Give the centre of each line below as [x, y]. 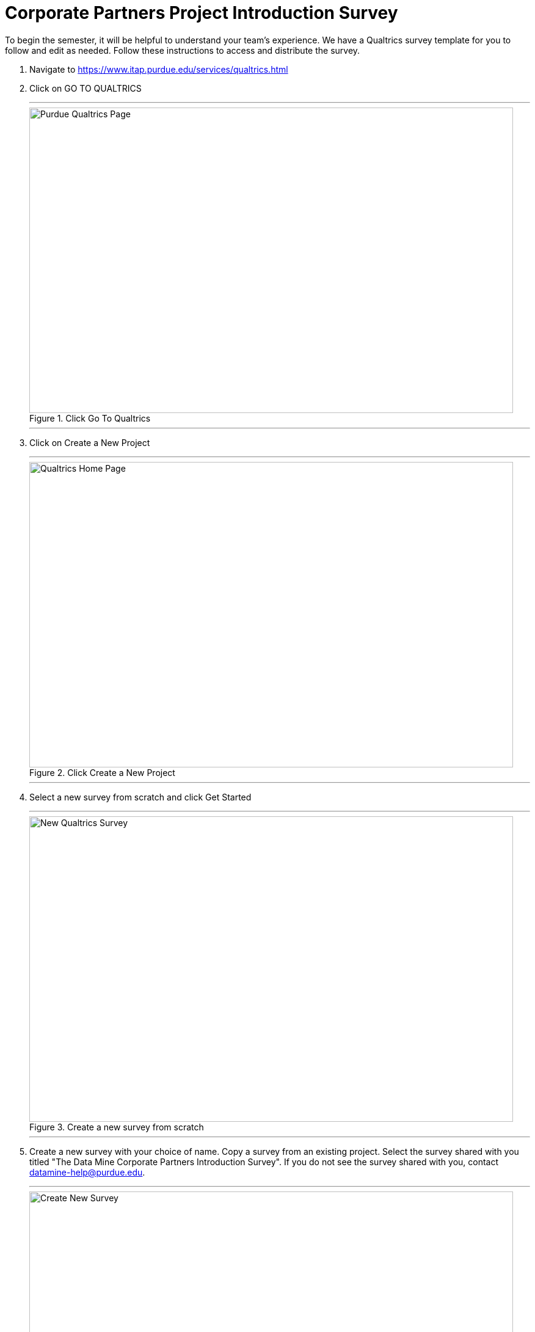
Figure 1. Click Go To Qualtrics [90, 418]
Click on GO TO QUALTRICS [86, 88]
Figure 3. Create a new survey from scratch [117, 1127]
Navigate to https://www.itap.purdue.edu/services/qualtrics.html [159, 69]
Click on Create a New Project [90, 442]
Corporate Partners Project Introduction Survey [202, 13]
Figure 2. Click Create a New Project [102, 772]
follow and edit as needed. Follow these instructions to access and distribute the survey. [183, 50]
